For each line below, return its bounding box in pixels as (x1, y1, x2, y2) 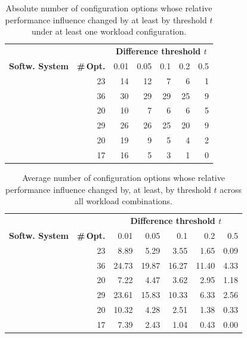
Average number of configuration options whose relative (22, 171, 225, 184)
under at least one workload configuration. (31, 25, 187, 38)
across (220, 183, 242, 195)
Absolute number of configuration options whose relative (5, 2, 212, 14)
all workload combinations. (75, 195, 172, 207)
